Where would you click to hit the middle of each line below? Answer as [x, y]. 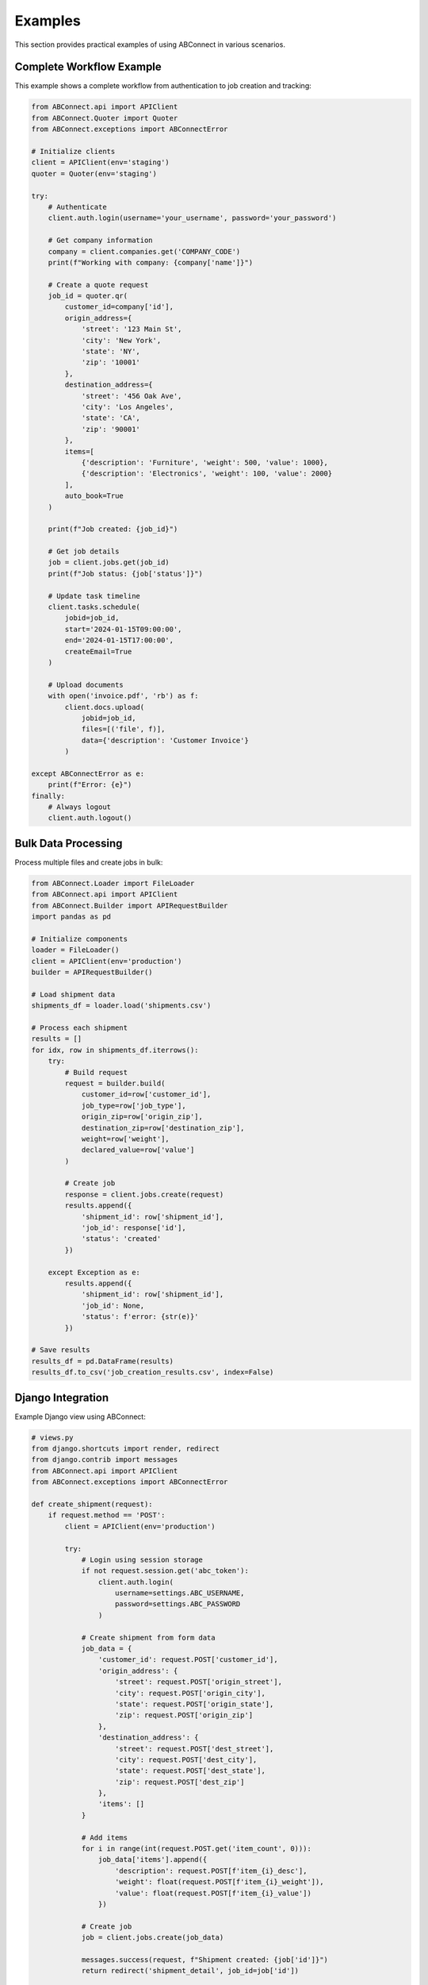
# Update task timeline [94, 596]
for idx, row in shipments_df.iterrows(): [115, 1050]
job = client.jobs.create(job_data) [153, 1938]
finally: [48, 796]
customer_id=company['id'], [119, 307]
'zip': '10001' [111, 362]
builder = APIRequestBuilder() [92, 972]
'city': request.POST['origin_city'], [190, 1693]
